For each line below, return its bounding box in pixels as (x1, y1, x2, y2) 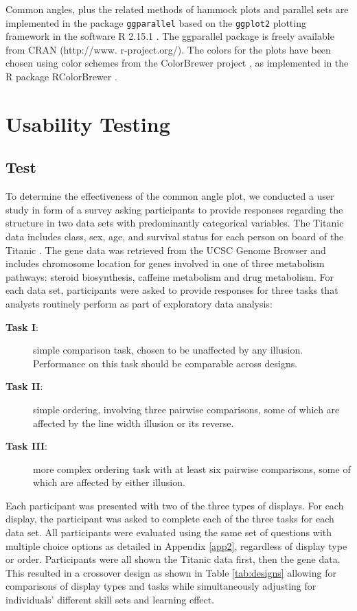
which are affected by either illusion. (33, 475, 185, 489)
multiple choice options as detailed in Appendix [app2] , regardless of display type (5, 538, 347, 553)
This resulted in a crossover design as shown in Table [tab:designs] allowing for (5, 565, 336, 579)
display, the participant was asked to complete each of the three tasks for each (5, 511, 334, 526)
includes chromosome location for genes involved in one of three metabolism (5, 256, 325, 270)
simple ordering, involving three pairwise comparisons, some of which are (33, 402, 340, 416)
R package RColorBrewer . (5, 69, 117, 84)
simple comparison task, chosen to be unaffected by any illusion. (33, 343, 303, 357)
